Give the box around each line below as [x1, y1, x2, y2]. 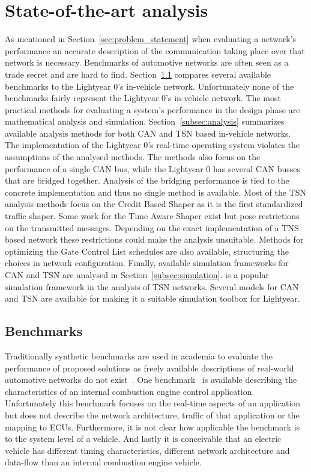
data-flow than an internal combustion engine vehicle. [5, 456, 202, 468]
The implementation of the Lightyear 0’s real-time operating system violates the [5, 138, 300, 151]
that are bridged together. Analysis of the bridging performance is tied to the [5, 174, 289, 187]
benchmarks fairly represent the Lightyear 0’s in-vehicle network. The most [5, 92, 281, 104]
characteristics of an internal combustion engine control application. [5, 385, 255, 397]
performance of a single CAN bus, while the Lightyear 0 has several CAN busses [5, 162, 300, 175]
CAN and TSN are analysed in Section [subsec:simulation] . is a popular [5, 269, 269, 281]
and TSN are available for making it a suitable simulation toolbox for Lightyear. [5, 292, 300, 305]
